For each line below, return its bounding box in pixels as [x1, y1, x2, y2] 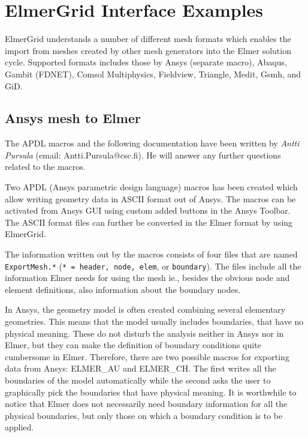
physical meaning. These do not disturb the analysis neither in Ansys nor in [5, 327, 284, 339]
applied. [5, 421, 34, 433]
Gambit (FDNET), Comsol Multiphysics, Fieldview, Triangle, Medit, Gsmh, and [5, 67, 301, 80]
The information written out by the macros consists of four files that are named [5, 248, 298, 261]
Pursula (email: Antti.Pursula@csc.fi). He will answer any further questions [5, 148, 281, 161]
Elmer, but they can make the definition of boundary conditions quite [5, 339, 261, 351]
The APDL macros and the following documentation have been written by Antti [5, 137, 300, 149]
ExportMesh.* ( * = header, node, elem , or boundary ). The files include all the [5, 259, 301, 272]
